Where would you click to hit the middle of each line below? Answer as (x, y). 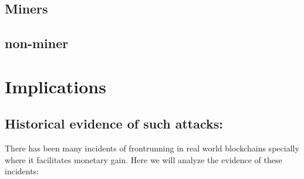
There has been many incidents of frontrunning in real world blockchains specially (152, 148)
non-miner (37, 43)
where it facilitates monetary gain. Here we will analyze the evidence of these (143, 159)
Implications (55, 86)
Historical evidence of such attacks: (114, 124)
